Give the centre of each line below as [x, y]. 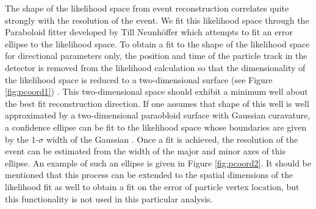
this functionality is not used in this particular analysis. [109, 198]
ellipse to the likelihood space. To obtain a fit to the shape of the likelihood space [157, 43]
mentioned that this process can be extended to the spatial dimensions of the [149, 175]
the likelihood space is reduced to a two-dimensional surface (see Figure [139, 79]
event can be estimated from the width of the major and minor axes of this [145, 151]
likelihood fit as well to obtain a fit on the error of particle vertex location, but [152, 186]
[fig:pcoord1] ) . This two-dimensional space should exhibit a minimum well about [156, 91]
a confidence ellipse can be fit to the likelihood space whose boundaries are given [156, 127]
